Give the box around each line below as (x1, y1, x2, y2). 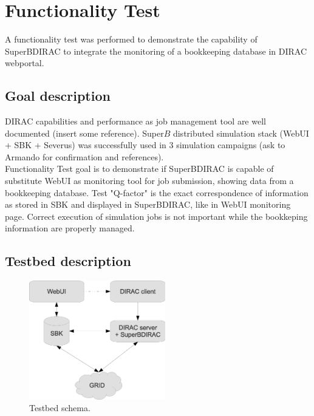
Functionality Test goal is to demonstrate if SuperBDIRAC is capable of (5, 162, 274, 175)
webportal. (5, 56, 44, 69)
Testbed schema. (29, 401, 90, 414)
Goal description (5, 86, 111, 105)
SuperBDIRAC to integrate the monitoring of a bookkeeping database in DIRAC (5, 44, 307, 57)
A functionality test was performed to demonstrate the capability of (5, 33, 258, 46)
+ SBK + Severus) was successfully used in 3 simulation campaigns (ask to (5, 138, 285, 151)
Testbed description (5, 251, 131, 270)
